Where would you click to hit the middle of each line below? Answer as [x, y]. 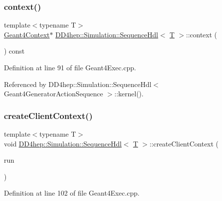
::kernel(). [129, 94]
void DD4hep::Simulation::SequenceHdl [63, 143]
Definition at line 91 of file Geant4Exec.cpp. [70, 67]
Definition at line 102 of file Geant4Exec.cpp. [72, 193]
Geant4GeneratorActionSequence [54, 94]
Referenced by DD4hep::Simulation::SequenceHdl [78, 84]
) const [14, 51]
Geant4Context [27, 34]
